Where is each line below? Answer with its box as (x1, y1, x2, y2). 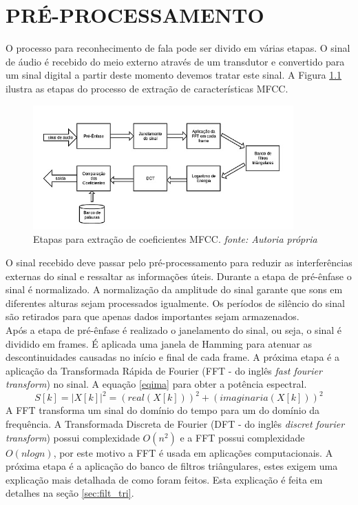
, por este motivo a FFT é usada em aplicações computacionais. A (53, 445, 333, 459)
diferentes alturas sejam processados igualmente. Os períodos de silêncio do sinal (6, 295, 345, 310)
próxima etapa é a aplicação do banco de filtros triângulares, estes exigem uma (6, 459, 338, 473)
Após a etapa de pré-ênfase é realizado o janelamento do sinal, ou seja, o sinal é (6, 322, 342, 337)
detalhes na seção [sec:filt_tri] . (6, 486, 134, 500)
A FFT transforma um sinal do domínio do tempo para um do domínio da (6, 403, 320, 417)
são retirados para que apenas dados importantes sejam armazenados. (6, 309, 299, 324)
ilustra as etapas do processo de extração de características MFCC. (6, 81, 288, 95)
